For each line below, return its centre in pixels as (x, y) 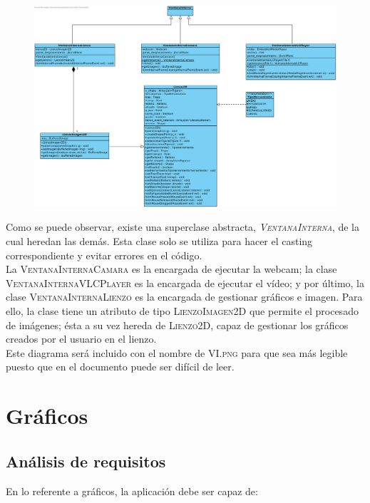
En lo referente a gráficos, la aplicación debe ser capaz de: (132, 491)
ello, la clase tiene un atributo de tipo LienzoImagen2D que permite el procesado (182, 310)
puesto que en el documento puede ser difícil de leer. (120, 367)
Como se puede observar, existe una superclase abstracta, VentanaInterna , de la (183, 227)
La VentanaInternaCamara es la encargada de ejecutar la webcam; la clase (171, 269)
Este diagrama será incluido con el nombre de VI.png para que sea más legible (177, 352)
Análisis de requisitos (86, 461)
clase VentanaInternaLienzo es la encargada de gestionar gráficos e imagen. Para (184, 297)
